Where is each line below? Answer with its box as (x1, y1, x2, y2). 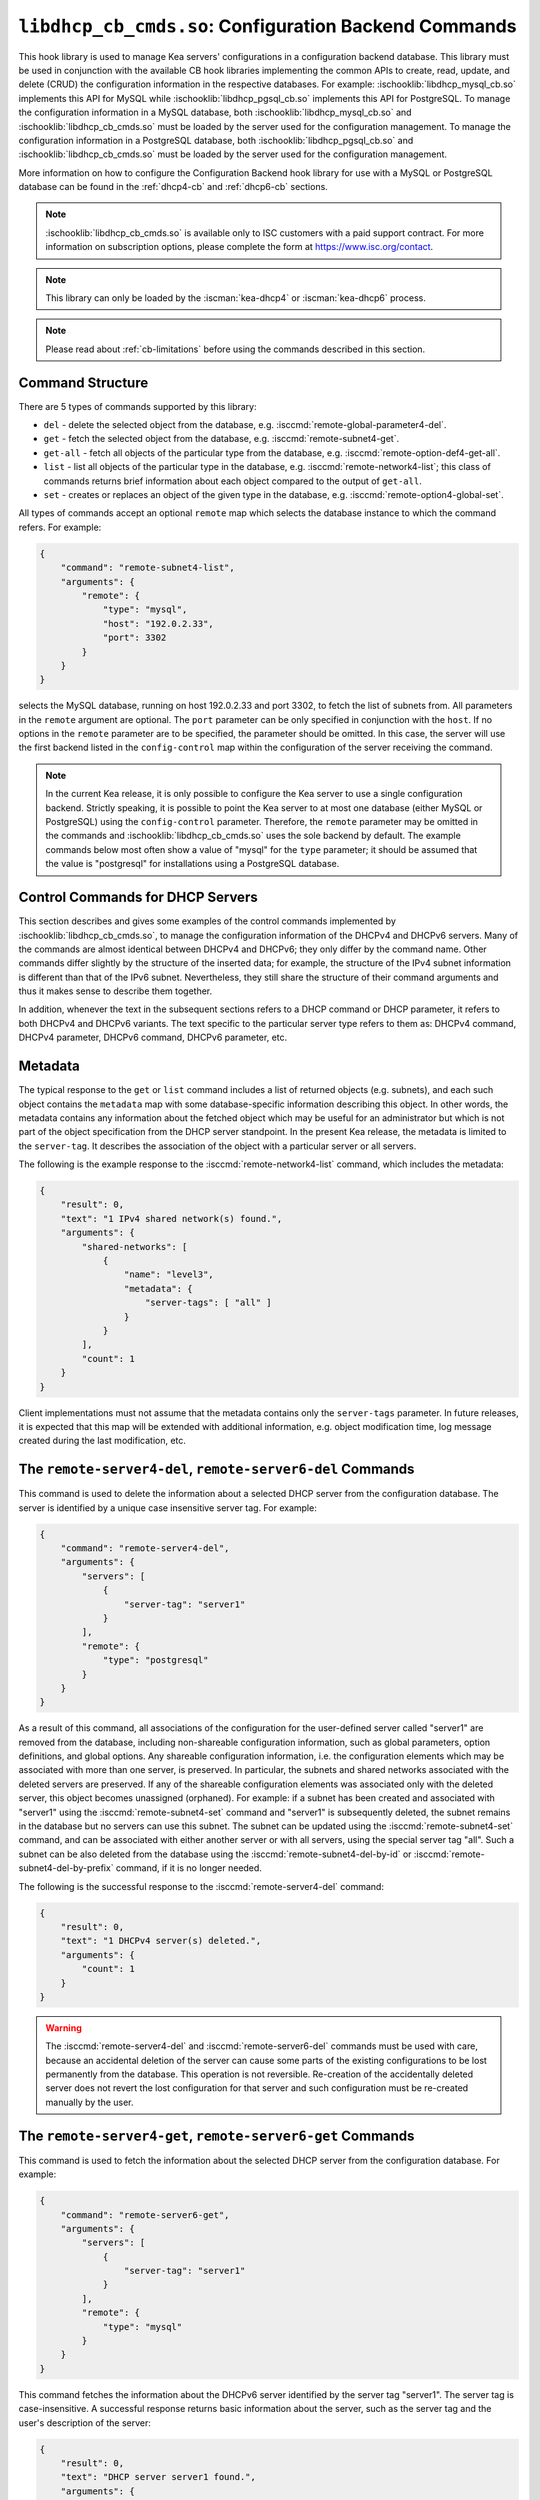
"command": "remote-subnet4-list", (60, 562, 235, 574)
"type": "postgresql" (102, 1655, 209, 1666)
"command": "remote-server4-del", (60, 1543, 230, 1554)
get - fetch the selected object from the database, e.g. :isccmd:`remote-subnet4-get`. (43, 433, 400, 445)
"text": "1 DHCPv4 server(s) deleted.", (60, 1935, 262, 1947)
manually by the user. (45, 2096, 134, 2108)
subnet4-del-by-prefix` (18, 1862, 114, 1874)
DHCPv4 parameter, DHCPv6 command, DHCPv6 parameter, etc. (18, 1031, 288, 1044)
